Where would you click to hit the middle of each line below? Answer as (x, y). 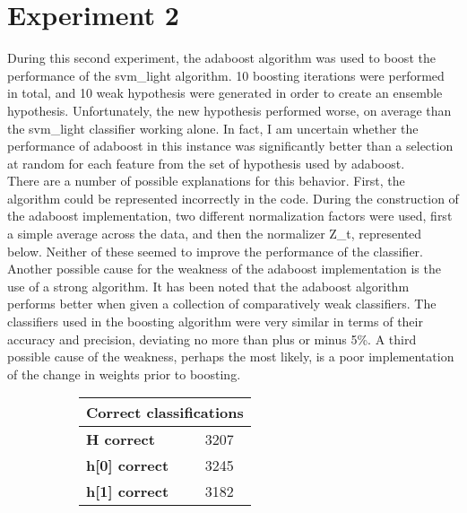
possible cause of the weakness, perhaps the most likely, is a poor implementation (231, 356)
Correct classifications (165, 413)
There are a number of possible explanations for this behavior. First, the (206, 181)
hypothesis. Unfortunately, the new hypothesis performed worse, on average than (229, 110)
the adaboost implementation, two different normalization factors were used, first (230, 216)
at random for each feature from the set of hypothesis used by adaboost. (206, 163)
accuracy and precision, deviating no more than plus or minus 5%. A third (212, 339)
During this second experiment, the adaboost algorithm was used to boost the (221, 58)
